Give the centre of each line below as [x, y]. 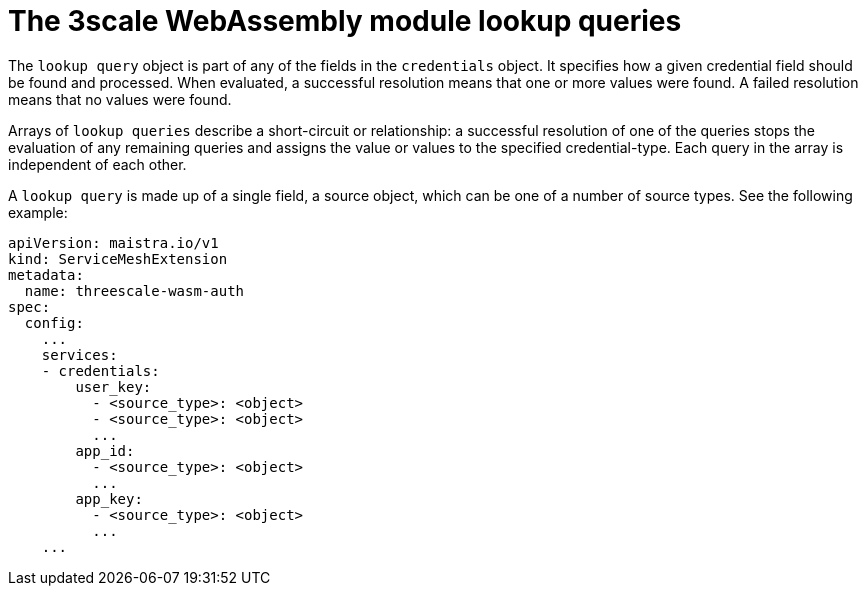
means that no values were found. [120, 99]
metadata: [46, 274]
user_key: [113, 386]
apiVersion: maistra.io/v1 [113, 242]
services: [79, 354]
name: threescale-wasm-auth [134, 290]
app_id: [105, 450]
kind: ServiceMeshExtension [118, 258]
